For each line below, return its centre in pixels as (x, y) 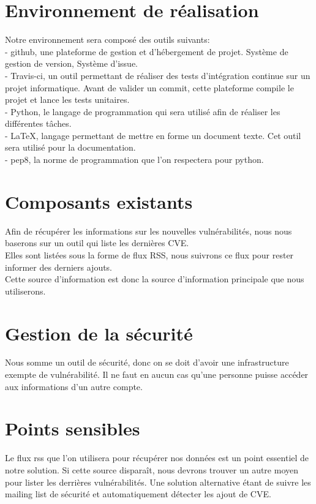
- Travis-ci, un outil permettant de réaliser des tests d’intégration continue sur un (158, 75)
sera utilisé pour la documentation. (70, 147)
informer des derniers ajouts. (59, 267)
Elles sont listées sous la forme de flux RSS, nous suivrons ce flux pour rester (149, 254)
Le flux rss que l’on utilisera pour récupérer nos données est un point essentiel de (157, 458)
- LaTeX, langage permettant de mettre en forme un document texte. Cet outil (153, 135)
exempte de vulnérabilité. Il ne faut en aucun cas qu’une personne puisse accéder (157, 374)
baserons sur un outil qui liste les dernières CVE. (97, 243)
